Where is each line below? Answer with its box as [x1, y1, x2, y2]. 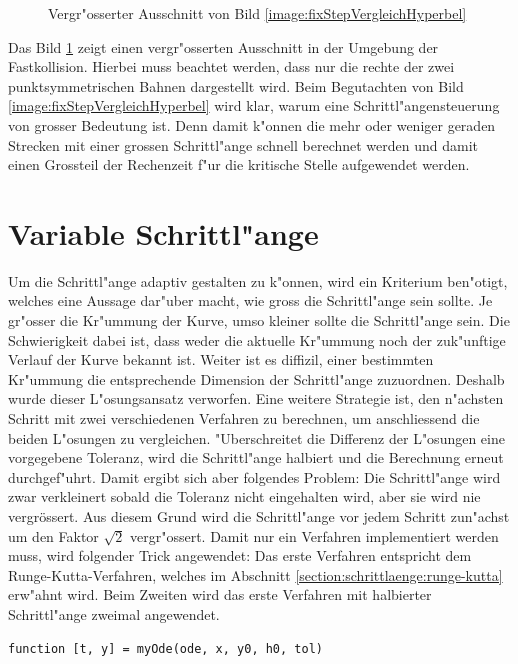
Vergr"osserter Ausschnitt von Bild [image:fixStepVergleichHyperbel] [48, 3, 467, 23]
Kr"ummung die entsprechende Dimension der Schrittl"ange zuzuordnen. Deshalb [8, 368, 505, 389]
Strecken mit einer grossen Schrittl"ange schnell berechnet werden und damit [8, 134, 479, 155]
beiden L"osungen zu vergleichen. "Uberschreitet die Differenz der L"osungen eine [8, 427, 505, 448]
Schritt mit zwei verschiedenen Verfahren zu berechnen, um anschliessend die [8, 408, 480, 429]
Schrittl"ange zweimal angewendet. [8, 603, 220, 624]
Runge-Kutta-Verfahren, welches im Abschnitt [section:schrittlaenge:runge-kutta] [8, 564, 503, 585]
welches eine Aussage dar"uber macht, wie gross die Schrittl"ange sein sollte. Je [8, 290, 493, 311]
